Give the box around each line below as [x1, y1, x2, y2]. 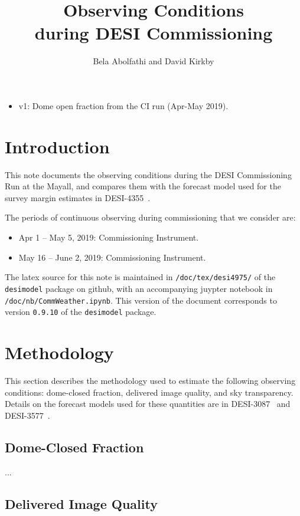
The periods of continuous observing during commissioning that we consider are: [5, 211, 296, 224]
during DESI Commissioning [34, 21, 273, 45]
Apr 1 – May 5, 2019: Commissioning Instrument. [18, 231, 199, 243]
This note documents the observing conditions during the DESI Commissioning [5, 168, 292, 180]
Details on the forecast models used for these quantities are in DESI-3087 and [5, 397, 291, 410]
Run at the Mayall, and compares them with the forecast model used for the [5, 180, 281, 192]
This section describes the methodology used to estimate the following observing [5, 374, 296, 386]
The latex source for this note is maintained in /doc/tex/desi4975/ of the [5, 271, 276, 283]
